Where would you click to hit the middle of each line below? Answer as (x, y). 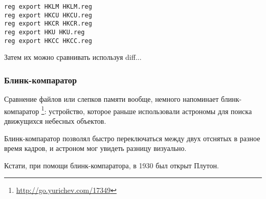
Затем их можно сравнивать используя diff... (73, 57)
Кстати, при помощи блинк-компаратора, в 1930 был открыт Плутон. (112, 165)
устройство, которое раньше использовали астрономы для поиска (150, 111)
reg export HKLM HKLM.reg (48, 7)
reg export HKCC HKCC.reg (48, 41)
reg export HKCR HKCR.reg (48, 24)
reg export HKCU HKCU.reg (48, 15)
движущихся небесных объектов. (55, 120)
